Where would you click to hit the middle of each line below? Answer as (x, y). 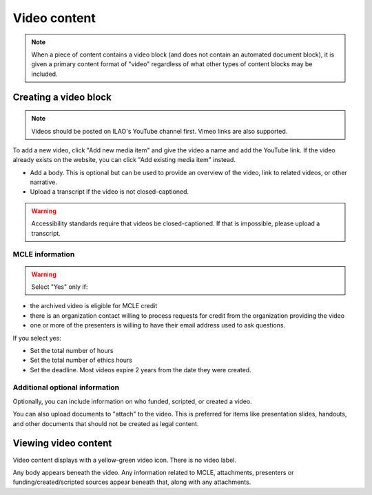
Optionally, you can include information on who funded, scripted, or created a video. (132, 401)
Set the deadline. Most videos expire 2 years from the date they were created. (141, 370)
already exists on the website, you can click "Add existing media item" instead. (124, 160)
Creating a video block (62, 97)
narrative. (44, 182)
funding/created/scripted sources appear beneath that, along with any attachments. (132, 482)
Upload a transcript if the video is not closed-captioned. (110, 192)
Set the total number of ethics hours (81, 360)
